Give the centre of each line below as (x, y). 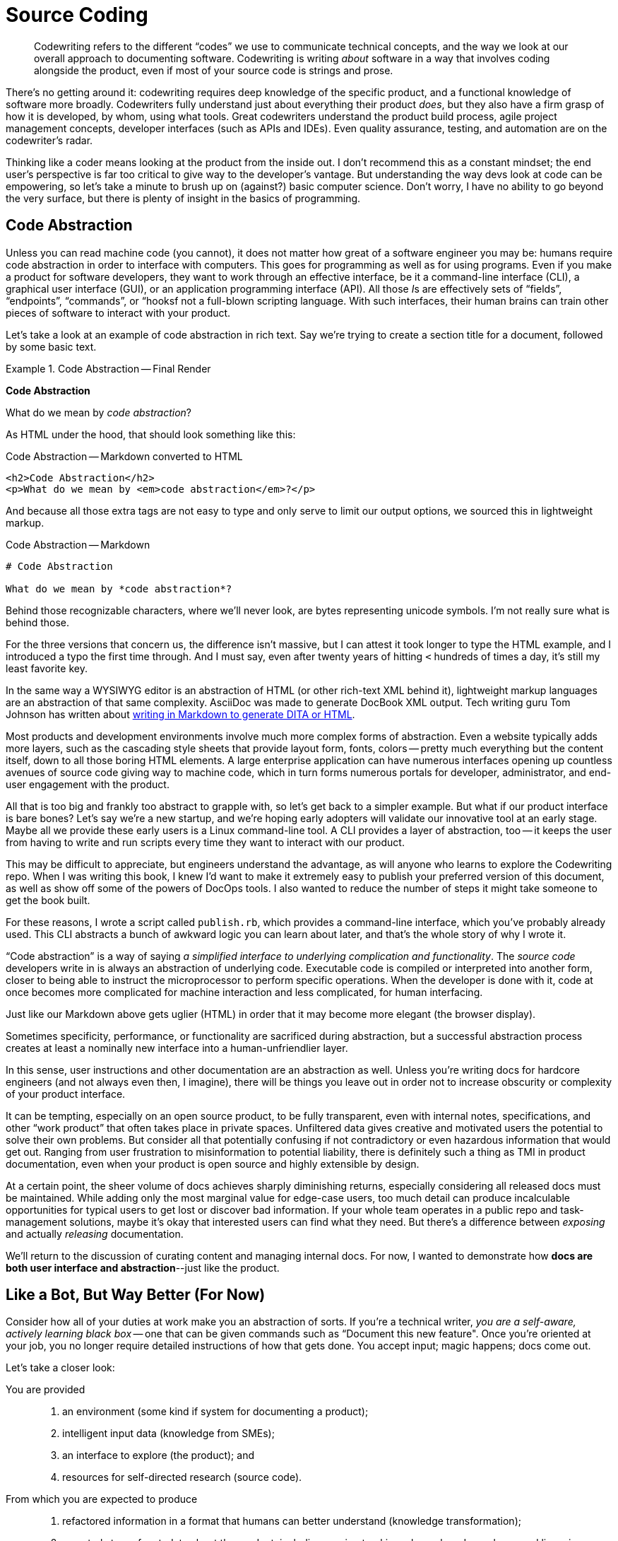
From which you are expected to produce (102, 1499)
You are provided (46, 1390)
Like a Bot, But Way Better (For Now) (136, 1295)
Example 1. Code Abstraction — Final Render (108, 368)
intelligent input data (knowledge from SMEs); (168, 1434)
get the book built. (48, 900)
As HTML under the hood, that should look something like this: (151, 434)
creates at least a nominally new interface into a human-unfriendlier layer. (177, 1048)
